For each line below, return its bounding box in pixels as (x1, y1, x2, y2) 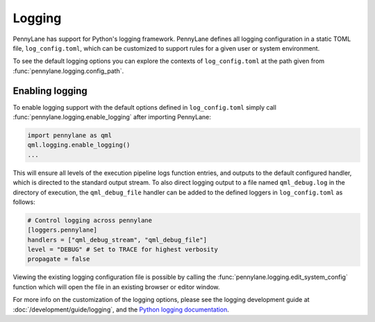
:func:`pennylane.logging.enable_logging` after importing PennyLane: (12, 113, 212, 121)
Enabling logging (12, 85, 88, 96)
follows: (12, 198, 35, 206)
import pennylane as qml (27, 132, 112, 139)
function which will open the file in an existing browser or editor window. (12, 282, 220, 291)
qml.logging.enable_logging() (27, 141, 131, 149)
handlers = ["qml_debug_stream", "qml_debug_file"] (27, 236, 208, 244)
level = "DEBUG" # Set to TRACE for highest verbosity (27, 246, 218, 253)
